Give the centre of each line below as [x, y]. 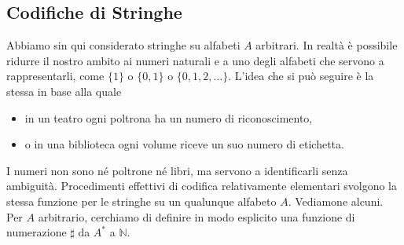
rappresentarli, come [55, 76]
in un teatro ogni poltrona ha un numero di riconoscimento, [169, 117]
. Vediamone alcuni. [336, 201]
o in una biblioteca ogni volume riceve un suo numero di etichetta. [184, 144]
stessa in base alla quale [64, 91]
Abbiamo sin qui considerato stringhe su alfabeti [123, 45]
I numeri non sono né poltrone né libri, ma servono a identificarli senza [177, 170]
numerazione [37, 232]
